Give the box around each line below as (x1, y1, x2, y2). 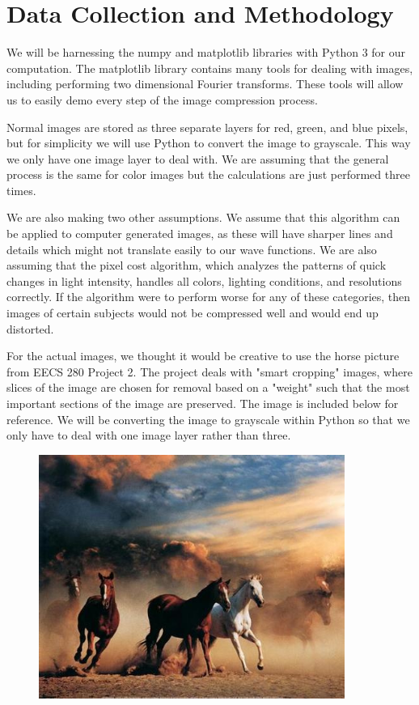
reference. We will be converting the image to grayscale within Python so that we (6, 410, 410, 427)
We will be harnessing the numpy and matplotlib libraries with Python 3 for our (6, 44, 406, 61)
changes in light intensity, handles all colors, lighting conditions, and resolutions (6, 272, 402, 289)
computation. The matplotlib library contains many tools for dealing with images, (6, 59, 413, 76)
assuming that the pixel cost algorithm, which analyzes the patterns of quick (6, 257, 387, 274)
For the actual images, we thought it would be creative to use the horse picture (6, 347, 400, 364)
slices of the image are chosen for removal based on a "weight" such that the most (6, 379, 410, 396)
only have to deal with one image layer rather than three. (6, 427, 291, 444)
